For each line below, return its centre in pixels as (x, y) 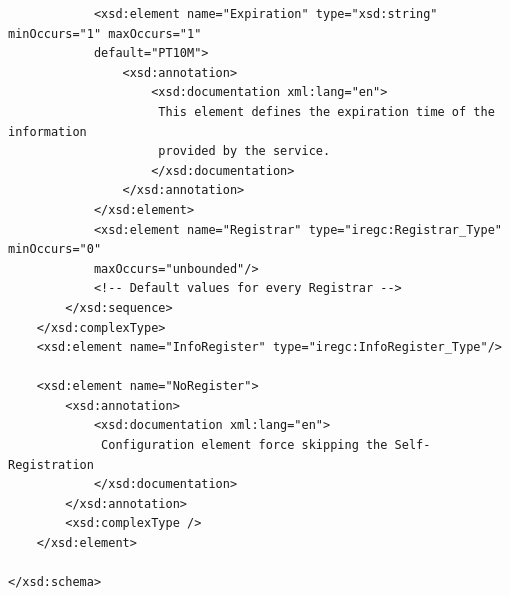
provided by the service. (244, 151)
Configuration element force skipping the (244, 445)
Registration (51, 464)
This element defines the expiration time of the (326, 111)
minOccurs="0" (55, 249)
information (47, 131)
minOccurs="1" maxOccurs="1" (105, 33)
